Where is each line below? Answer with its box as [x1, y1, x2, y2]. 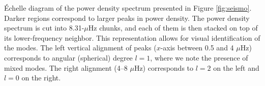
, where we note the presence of [150, 52, 248, 63]
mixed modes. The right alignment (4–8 [4, 62, 128, 73]
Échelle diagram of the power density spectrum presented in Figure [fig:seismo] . [4, 3, 252, 13]
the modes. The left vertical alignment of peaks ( [4, 42, 157, 53]
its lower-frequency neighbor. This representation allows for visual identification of [4, 32, 260, 43]
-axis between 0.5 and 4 [160, 42, 234, 53]
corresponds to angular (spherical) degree [4, 52, 133, 63]
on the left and [213, 62, 259, 73]
